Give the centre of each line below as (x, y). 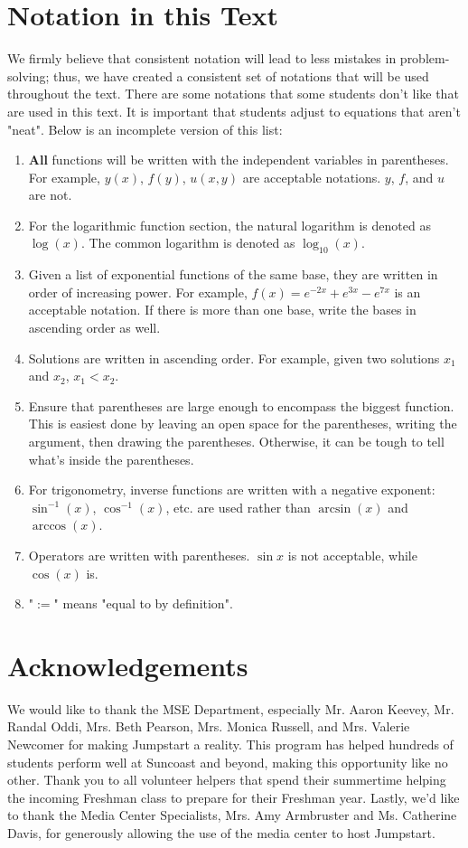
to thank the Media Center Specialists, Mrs (127, 815)
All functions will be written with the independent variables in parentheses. (239, 160)
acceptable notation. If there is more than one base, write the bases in (222, 310)
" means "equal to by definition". (143, 603)
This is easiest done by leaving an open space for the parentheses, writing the (243, 424)
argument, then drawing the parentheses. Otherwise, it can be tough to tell (236, 442)
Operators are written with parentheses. (139, 555)
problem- (425, 58)
